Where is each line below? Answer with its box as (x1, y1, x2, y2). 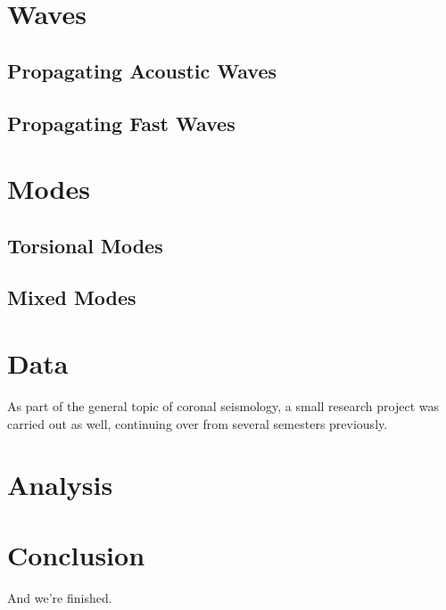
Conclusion (7, 536, 145, 573)
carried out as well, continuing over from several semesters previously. (7, 414, 388, 433)
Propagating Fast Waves (7, 109, 235, 136)
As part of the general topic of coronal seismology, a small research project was (7, 397, 440, 415)
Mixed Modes (7, 284, 136, 311)
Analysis (7, 466, 113, 503)
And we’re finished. (7, 588, 112, 606)
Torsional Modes (7, 231, 163, 259)
